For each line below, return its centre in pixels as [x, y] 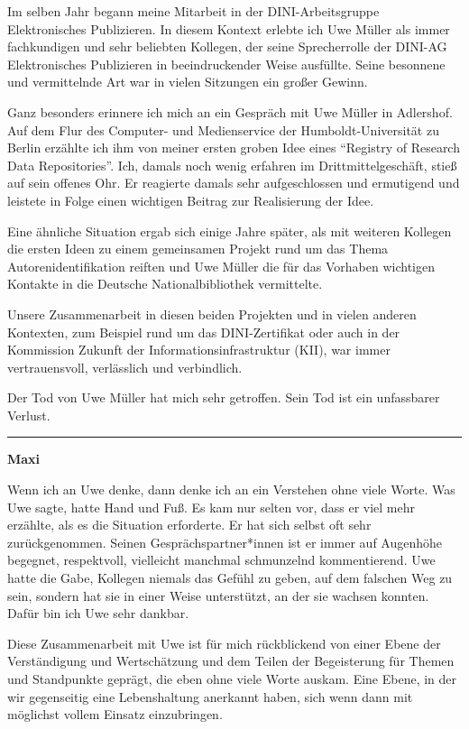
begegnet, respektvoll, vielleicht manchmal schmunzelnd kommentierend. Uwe [221, 560]
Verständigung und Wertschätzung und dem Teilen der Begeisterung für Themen [231, 661]
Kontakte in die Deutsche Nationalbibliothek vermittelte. [165, 284]
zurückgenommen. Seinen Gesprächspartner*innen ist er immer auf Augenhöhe [225, 542]
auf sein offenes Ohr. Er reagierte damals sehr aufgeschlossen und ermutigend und [234, 183]
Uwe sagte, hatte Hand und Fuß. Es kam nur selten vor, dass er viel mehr [212, 507]
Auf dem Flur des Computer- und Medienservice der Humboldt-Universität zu [223, 129]
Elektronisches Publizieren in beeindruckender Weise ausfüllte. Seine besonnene [226, 64]
